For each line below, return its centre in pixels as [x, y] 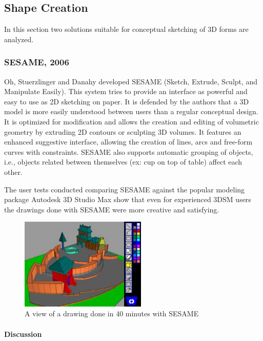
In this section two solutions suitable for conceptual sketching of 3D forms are [126, 29]
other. [13, 172]
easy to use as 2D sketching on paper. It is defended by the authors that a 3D [127, 101]
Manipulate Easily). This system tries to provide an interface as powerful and [126, 91]
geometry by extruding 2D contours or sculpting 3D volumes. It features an [123, 131]
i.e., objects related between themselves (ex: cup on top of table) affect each [123, 162]
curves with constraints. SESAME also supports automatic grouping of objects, [129, 151]
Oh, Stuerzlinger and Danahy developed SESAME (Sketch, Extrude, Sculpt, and [131, 81]
